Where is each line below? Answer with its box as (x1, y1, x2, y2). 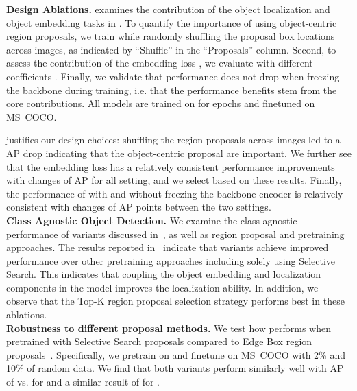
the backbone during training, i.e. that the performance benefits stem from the (6, 82, 337, 97)
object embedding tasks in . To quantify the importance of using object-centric (6, 15, 337, 29)
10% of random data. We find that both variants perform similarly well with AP (6, 361, 344, 375)
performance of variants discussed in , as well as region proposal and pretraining (6, 226, 345, 241)
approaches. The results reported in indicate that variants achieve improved (6, 240, 329, 254)
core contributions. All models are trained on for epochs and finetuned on (6, 96, 315, 110)
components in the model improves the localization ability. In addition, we (6, 280, 319, 294)
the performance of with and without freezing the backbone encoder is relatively (6, 186, 343, 200)
